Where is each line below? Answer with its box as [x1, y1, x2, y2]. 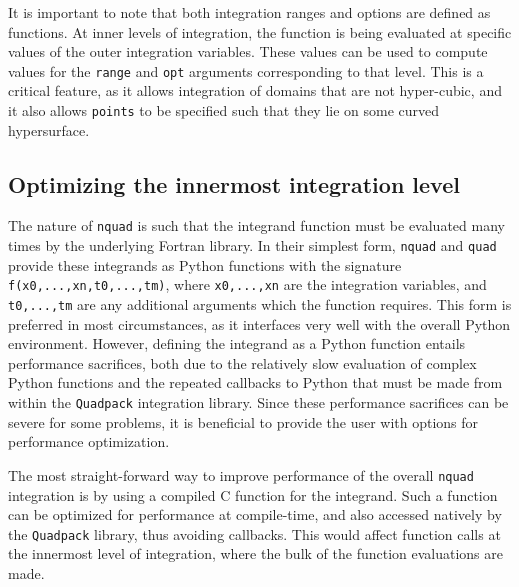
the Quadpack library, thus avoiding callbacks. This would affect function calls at [8, 523, 501, 544]
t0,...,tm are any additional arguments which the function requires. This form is [8, 294, 512, 315]
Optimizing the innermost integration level [8, 168, 460, 199]
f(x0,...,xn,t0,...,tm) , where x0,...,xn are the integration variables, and [8, 274, 487, 295]
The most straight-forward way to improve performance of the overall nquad [8, 464, 474, 485]
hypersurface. [8, 119, 90, 140]
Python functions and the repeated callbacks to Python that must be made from [8, 372, 503, 393]
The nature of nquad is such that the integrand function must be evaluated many [8, 215, 505, 236]
